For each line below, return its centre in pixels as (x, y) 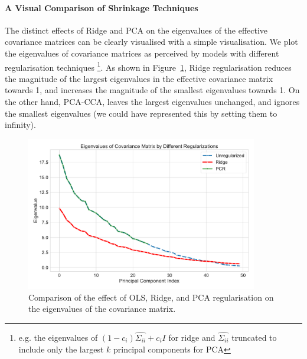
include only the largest (61, 349)
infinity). (20, 125)
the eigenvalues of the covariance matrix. (102, 309)
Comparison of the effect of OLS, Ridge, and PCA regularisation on (151, 297)
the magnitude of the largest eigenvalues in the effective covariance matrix (139, 78)
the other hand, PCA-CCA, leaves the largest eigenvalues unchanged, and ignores (152, 102)
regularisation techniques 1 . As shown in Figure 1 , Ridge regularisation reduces (148, 66)
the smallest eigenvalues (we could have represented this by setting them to (141, 113)
